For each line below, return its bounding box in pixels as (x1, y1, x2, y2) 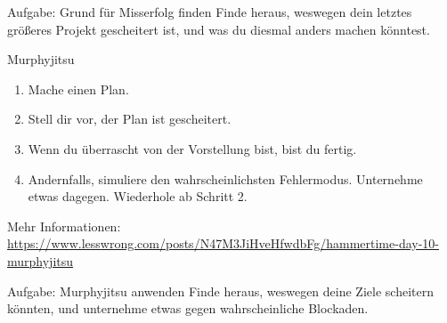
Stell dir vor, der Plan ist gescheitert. (28, 109, 232, 128)
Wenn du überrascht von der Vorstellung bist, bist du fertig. (28, 139, 357, 157)
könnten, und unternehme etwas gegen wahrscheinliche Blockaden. (7, 299, 369, 318)
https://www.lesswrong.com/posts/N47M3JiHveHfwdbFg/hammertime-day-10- (7, 234, 440, 253)
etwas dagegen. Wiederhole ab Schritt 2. (28, 187, 248, 206)
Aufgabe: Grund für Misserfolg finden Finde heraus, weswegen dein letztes (7, 3, 412, 20)
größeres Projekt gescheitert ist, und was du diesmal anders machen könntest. (7, 20, 430, 38)
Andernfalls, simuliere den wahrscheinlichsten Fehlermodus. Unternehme (28, 169, 423, 188)
